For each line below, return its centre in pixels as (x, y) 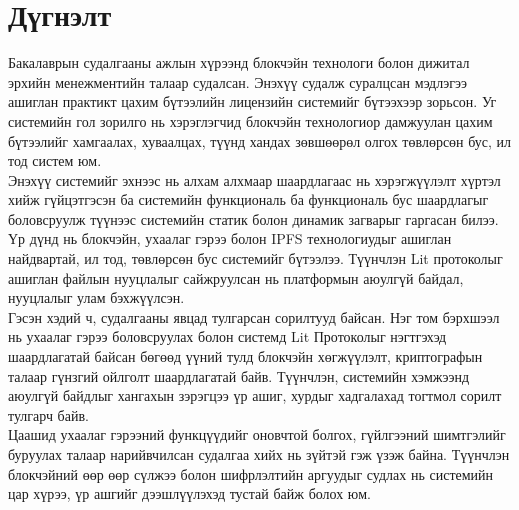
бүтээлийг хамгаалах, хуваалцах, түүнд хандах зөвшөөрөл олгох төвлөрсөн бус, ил (260, 140)
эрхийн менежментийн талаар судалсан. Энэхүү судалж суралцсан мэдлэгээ (237, 81)
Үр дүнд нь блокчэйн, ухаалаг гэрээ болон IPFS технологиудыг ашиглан (230, 238)
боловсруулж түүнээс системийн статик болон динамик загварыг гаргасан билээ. (253, 218)
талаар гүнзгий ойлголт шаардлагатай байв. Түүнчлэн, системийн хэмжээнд (239, 375)
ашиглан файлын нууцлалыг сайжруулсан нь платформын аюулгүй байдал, (236, 277)
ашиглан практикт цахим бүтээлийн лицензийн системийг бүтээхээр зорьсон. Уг (252, 101)
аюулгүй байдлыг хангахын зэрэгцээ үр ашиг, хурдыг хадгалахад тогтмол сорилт (255, 395)
